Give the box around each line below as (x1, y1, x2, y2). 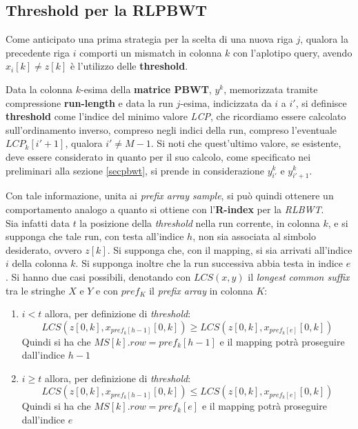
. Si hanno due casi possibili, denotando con (6, 269, 191, 283)
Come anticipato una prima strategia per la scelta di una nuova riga (6, 32, 293, 46)
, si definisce (295, 95, 347, 110)
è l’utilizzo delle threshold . (70, 59, 188, 73)
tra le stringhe (6, 283, 66, 297)
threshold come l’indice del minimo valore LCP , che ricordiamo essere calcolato (6, 109, 346, 123)
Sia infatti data (6, 215, 70, 230)
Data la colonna (6, 81, 73, 96)
